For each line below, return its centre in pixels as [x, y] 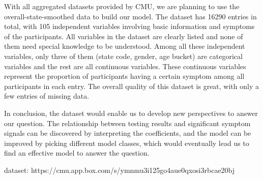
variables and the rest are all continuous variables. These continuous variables [125, 66]
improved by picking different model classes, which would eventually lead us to [127, 143]
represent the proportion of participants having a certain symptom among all [124, 76]
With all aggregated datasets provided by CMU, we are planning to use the [122, 6]
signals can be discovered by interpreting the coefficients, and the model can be [128, 133]
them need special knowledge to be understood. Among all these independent [125, 46]
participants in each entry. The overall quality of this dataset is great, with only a [131, 86]
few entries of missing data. [47, 96]
